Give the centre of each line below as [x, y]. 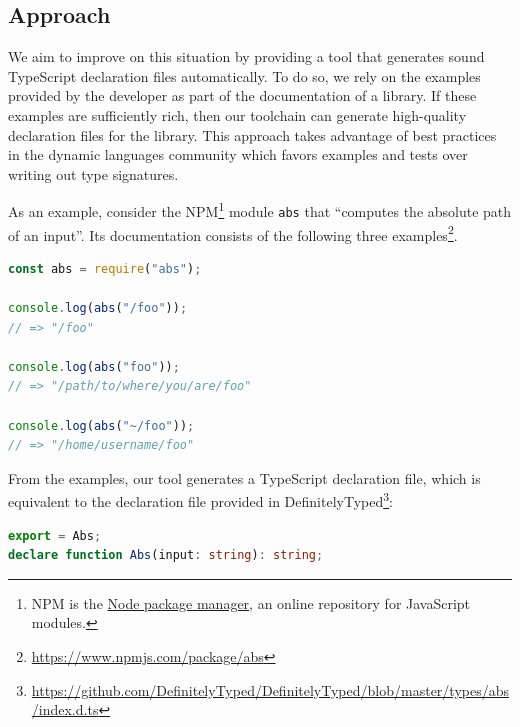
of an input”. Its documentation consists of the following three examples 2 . [233, 233]
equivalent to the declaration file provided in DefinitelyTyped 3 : [200, 500]
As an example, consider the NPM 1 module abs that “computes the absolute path [260, 210]
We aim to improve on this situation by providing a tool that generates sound [246, 56]
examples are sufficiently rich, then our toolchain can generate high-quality [237, 114]
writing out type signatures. [93, 173]
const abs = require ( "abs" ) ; [105, 268]
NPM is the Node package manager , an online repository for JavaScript [251, 602]
